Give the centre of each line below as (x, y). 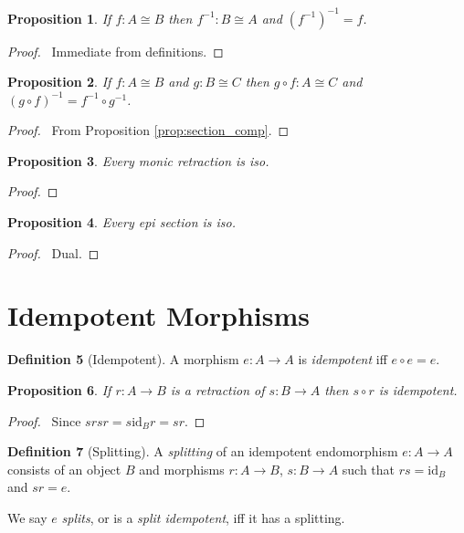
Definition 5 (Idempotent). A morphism (123, 359)
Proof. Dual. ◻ (53, 252)
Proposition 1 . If (59, 18)
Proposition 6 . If (59, 389)
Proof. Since (44, 420)
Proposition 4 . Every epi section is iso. (122, 222)
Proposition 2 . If (59, 82)
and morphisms (182, 469)
